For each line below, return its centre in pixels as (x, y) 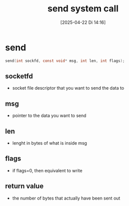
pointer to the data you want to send (49, 116)
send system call (83, 9)
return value (24, 186)
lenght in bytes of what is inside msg (50, 143)
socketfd (19, 76)
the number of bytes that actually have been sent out (66, 198)
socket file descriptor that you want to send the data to (68, 88)
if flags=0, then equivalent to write (47, 170)
